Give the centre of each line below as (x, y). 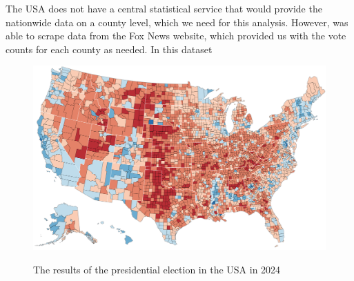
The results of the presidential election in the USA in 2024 (157, 270)
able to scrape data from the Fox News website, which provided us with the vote (176, 36)
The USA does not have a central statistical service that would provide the (164, 8)
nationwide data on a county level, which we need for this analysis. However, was (177, 22)
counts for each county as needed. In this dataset (109, 49)
